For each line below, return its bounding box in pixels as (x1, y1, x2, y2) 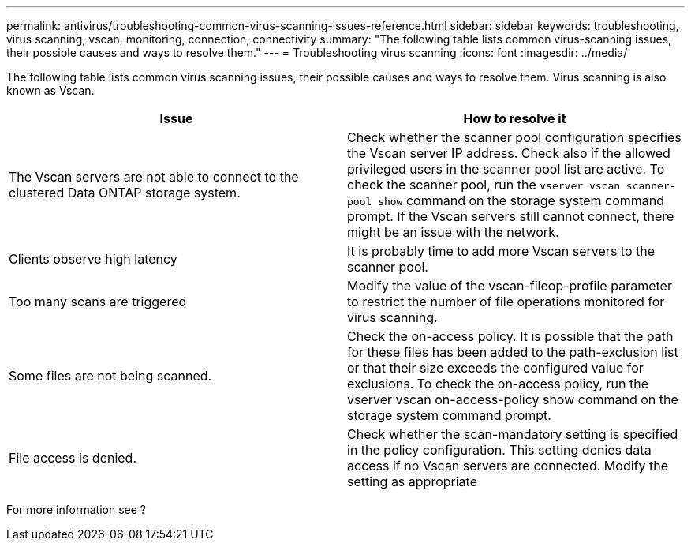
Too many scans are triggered (9, 294, 187, 309)
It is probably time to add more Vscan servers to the (347, 243, 656, 259)
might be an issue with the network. (347, 224, 559, 240)
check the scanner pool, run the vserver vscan (347, 177, 621, 193)
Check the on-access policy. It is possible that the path (347, 328, 674, 344)
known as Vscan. (6, 84, 95, 97)
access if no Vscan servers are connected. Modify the (347, 458, 668, 474)
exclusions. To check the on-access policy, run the (347, 376, 649, 392)
